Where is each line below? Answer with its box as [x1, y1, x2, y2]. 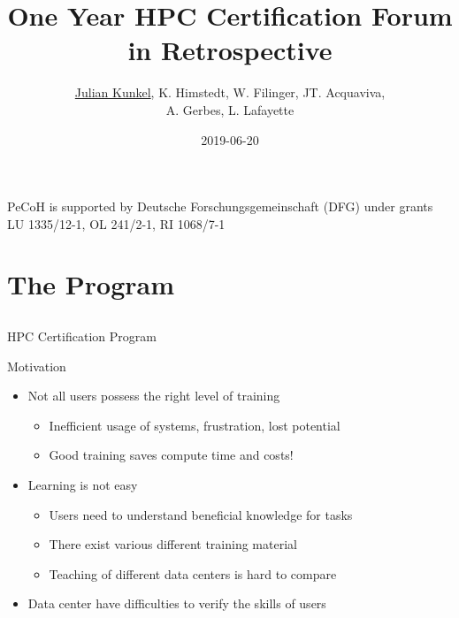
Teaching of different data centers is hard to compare [49, 564, 337, 583]
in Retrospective [127, 32, 333, 68]
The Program [7, 266, 175, 302]
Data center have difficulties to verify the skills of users [27, 594, 326, 613]
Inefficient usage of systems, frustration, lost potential [49, 416, 340, 434]
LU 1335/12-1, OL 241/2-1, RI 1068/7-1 [7, 214, 226, 233]
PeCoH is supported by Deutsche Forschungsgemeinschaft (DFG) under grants [7, 197, 433, 216]
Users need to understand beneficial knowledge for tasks [49, 505, 353, 523]
